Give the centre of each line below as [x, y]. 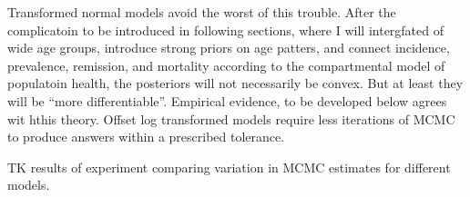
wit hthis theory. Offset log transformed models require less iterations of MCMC [231, 118]
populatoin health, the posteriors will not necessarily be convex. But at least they [235, 83]
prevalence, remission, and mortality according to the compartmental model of [226, 65]
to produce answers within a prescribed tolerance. [146, 137]
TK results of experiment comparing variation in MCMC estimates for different [229, 167]
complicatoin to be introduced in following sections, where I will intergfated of [226, 30]
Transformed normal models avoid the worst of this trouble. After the [202, 12]
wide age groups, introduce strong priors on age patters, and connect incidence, [229, 48]
